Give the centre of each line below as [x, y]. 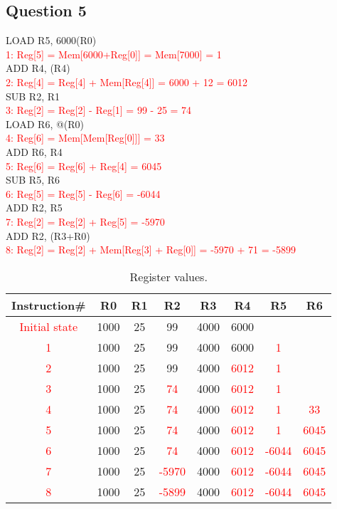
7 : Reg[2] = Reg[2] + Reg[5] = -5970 [85, 221]
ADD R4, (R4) [38, 68]
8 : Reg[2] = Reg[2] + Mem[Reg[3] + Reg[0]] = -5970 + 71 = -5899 [151, 250]
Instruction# [49, 305]
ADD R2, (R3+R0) [48, 235]
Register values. [168, 276]
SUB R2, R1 [33, 96]
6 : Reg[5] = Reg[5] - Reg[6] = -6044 [83, 193]
